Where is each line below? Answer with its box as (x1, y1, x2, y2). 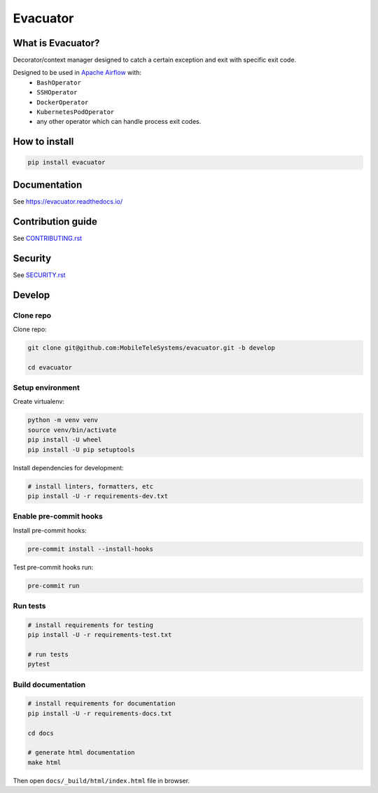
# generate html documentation (27, 749, 136, 757)
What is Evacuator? (13, 37, 100, 49)
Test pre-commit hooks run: (13, 563, 94, 571)
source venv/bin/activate (27, 426, 117, 434)
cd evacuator (27, 363, 73, 371)
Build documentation (13, 680, 86, 689)
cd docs (27, 729, 54, 737)
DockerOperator (36, 98, 89, 106)
